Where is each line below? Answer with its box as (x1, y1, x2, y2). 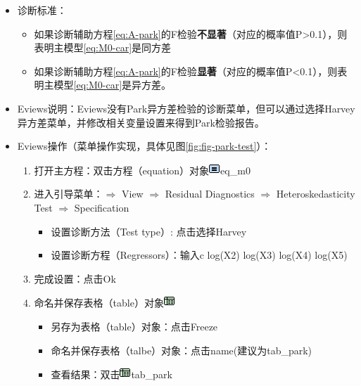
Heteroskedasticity (276, 186, 355, 201)
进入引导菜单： (34, 186, 103, 201)
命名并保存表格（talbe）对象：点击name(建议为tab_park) (51, 342, 312, 357)
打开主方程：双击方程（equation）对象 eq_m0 (34, 162, 251, 177)
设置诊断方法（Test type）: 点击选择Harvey (51, 224, 247, 238)
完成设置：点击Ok (34, 271, 116, 285)
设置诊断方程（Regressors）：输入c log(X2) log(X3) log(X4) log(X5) (51, 247, 348, 262)
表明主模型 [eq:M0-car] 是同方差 (34, 40, 172, 55)
